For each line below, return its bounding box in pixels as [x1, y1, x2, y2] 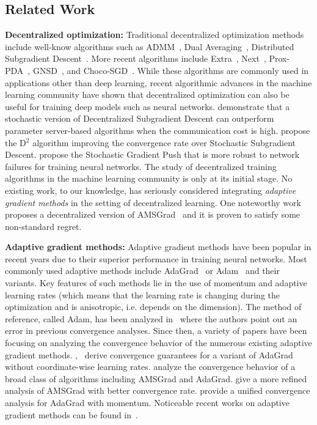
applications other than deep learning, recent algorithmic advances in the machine [5, 76, 312, 89]
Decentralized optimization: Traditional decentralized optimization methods [5, 28, 304, 41]
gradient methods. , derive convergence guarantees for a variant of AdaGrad [5, 348, 293, 361]
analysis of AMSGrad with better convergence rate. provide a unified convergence [5, 384, 310, 397]
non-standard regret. [5, 220, 82, 232]
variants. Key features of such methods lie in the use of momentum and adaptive [5, 276, 307, 289]
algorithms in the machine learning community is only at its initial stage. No [5, 172, 293, 185]
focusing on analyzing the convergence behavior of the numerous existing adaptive [5, 336, 312, 349]
